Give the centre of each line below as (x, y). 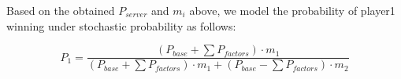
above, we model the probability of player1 (292, 10)
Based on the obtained (61, 10)
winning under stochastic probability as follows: (121, 25)
